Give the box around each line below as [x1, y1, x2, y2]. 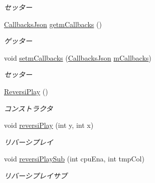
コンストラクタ [4, 103, 53, 113]
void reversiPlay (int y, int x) [4, 120, 94, 130]
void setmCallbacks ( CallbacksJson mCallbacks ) [4, 52, 151, 63]
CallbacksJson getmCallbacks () [4, 19, 102, 29]
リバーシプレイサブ [4, 170, 67, 180]
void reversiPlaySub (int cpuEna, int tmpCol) [4, 153, 144, 164]
